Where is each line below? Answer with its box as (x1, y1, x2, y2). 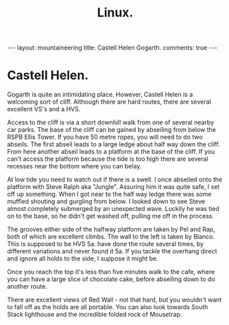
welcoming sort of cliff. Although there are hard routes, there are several (7, 98, 211, 106)
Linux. (97, 5, 134, 21)
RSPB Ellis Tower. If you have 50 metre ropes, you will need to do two (7, 133, 204, 142)
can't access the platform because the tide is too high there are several (7, 155, 208, 163)
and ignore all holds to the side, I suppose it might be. (7, 254, 159, 262)
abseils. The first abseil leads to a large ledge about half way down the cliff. (7, 140, 221, 148)
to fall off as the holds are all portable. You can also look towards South (7, 303, 208, 311)
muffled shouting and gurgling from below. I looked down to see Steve (7, 197, 206, 205)
